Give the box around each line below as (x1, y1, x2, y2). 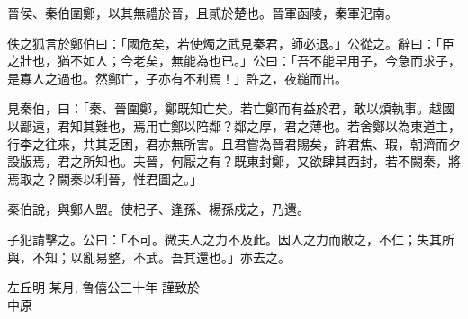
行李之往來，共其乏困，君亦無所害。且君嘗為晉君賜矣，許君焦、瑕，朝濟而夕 (7, 134, 461, 153)
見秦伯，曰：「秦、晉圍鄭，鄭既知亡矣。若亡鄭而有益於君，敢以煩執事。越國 (7, 99, 454, 118)
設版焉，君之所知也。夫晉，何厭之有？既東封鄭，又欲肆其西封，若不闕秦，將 (7, 152, 461, 171)
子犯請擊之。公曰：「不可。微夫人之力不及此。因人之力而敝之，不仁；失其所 (7, 229, 454, 248)
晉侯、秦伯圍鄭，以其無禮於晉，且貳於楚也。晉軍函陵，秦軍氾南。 (7, 4, 398, 22)
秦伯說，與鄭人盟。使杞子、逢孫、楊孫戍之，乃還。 (7, 199, 310, 218)
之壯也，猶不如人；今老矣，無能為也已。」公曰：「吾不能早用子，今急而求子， (7, 51, 461, 70)
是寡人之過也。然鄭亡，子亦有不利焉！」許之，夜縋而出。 (7, 68, 347, 87)
